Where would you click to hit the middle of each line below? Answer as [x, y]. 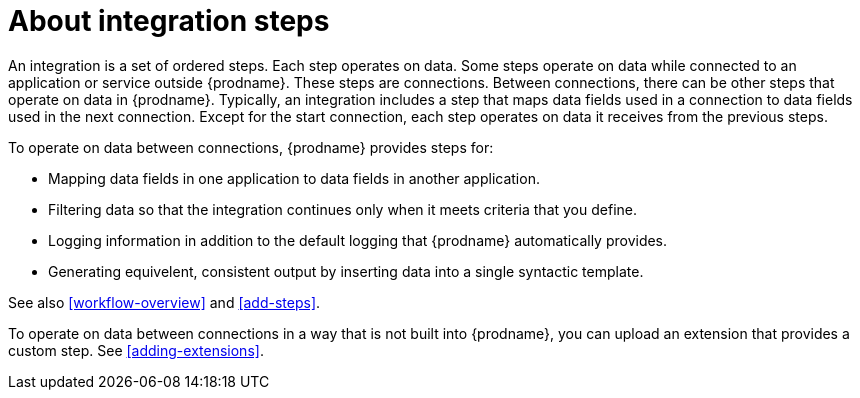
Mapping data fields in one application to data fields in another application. [294, 178]
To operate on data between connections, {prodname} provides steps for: [251, 147]
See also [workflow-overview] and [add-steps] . [164, 302]
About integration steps [169, 21]
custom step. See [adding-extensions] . [136, 350]
